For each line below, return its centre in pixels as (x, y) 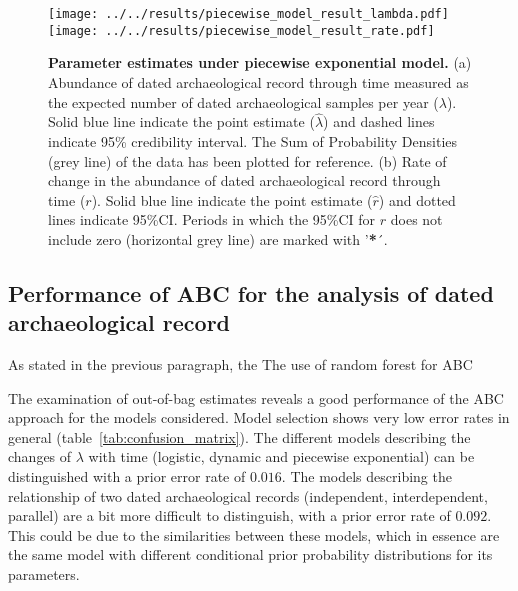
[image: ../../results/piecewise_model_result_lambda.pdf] (248, 14)
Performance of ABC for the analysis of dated (251, 292)
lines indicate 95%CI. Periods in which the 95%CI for (212, 219)
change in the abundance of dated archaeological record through (244, 180)
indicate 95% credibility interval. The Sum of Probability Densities (253, 140)
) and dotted (417, 199)
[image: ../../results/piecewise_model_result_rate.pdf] (241, 30)
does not (416, 219)
